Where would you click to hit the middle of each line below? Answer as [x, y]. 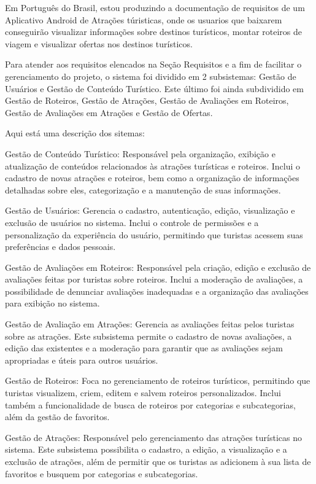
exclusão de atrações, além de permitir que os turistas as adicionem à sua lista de [158, 461]
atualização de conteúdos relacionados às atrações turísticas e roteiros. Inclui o [152, 166]
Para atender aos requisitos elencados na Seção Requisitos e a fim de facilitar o [153, 64]
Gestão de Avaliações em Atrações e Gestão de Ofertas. [109, 112]
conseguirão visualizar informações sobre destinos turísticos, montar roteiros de [153, 32]
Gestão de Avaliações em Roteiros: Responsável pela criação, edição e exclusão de [158, 267]
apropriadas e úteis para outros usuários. [82, 360]
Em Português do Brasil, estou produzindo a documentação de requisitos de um [155, 7]
